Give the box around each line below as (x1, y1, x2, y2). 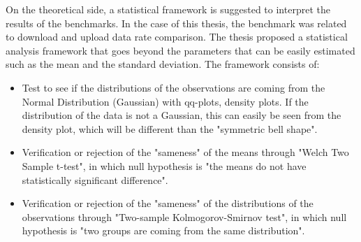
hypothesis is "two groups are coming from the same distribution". (22, 223, 305, 238)
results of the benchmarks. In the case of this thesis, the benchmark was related (6, 15, 347, 30)
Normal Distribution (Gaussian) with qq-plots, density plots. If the (22, 94, 309, 108)
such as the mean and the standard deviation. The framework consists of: (6, 57, 320, 71)
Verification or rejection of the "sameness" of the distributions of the (22, 196, 314, 211)
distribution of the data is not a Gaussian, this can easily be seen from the (22, 108, 341, 122)
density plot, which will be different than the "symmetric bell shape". (22, 121, 318, 136)
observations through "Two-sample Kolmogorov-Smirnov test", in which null (22, 209, 347, 224)
